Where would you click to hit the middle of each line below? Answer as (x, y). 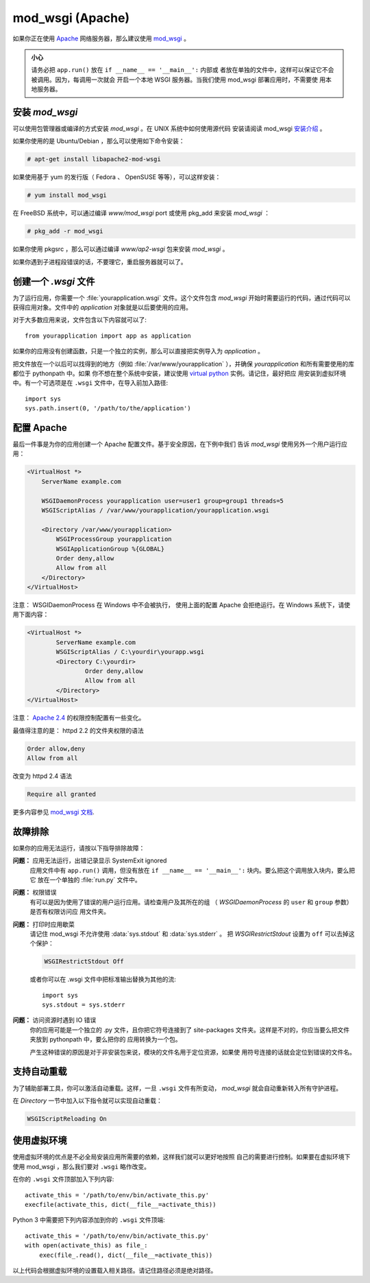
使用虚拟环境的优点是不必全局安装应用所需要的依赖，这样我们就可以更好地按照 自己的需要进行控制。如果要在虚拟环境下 (182, 1157)
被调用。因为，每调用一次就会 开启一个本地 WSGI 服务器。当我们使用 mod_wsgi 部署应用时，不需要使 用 (178, 80)
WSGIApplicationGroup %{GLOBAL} (110, 549)
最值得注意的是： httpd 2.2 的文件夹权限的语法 (78, 730)
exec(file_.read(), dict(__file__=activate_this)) (126, 1255)
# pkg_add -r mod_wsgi (65, 231)
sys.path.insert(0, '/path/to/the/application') (108, 409)
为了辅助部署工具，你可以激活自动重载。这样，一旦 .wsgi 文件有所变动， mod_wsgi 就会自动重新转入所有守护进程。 (177, 1088)
